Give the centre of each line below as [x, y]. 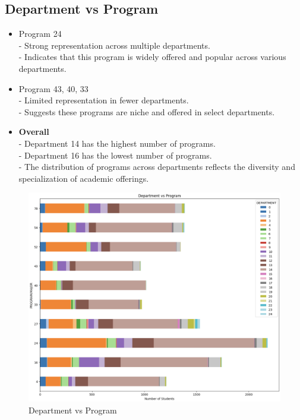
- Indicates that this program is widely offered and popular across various [152, 57]
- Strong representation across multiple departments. [114, 45]
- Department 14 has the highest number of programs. [117, 143]
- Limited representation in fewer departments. [104, 100]
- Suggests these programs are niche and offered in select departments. [147, 111]
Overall [34, 132]
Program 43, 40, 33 [53, 88]
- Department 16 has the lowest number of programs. [115, 155]
